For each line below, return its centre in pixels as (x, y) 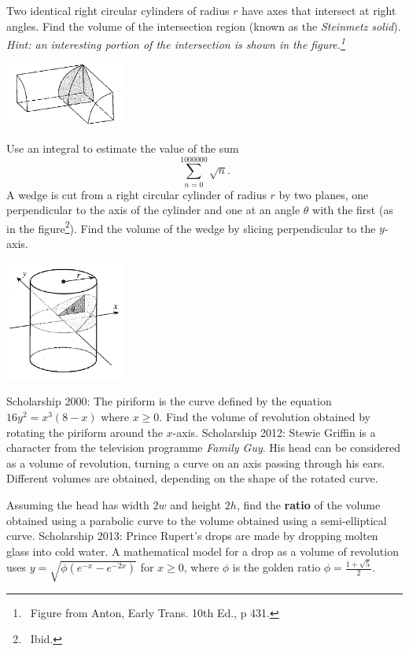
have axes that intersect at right (319, 10)
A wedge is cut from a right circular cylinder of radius (136, 194)
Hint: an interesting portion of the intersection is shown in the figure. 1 (176, 43)
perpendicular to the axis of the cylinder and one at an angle (153, 210)
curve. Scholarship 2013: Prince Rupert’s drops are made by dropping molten (192, 536)
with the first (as (353, 210)
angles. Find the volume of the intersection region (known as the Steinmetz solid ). (204, 26)
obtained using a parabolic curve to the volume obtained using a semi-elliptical (197, 520)
